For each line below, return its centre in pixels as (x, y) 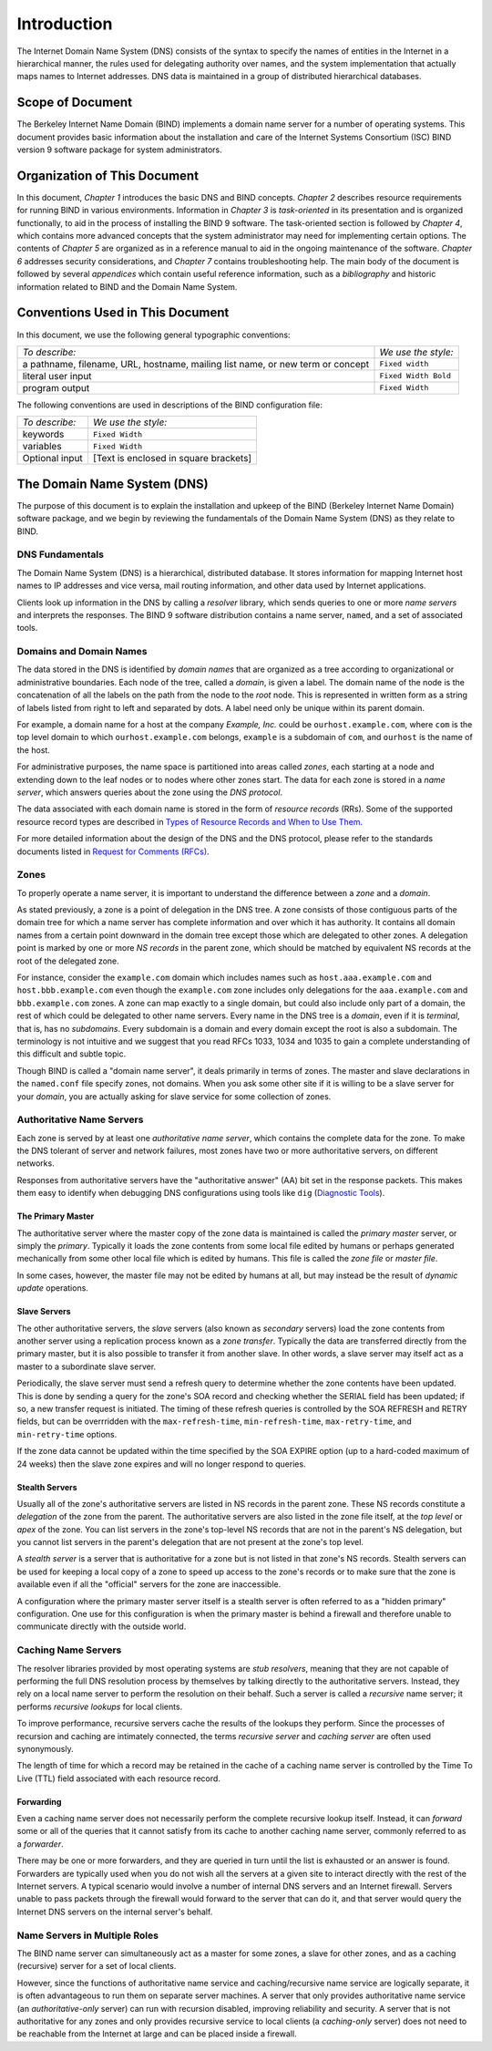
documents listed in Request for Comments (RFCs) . (113, 851)
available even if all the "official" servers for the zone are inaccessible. (149, 1584)
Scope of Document (74, 103)
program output (56, 387)
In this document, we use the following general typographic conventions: (154, 335)
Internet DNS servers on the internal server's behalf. (115, 1912)
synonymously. (45, 1748)
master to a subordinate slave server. (87, 1366)
